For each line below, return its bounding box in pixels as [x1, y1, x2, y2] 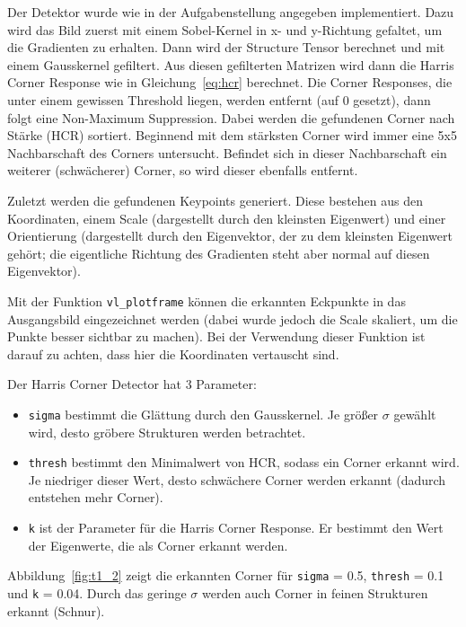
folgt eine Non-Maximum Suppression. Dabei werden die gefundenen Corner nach [7, 108, 455, 127]
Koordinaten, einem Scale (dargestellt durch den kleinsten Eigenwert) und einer [7, 208, 446, 227]
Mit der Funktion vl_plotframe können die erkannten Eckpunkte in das [7, 291, 406, 310]
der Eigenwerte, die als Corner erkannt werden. [28, 535, 288, 554]
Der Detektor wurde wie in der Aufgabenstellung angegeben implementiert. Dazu [7, 3, 454, 21]
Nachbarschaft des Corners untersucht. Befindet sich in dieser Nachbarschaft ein [7, 143, 447, 162]
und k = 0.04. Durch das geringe [7, 583, 187, 602]
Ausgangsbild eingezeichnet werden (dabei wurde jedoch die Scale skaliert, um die [7, 309, 458, 328]
